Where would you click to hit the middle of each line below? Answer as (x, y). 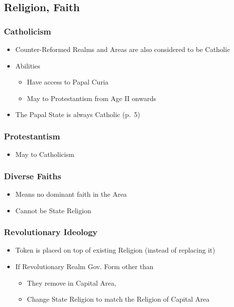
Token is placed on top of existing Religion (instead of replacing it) (115, 250)
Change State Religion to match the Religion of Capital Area (118, 299)
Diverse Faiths (33, 176)
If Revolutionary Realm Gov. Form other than (84, 266)
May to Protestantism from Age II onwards (91, 98)
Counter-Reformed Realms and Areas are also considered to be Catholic (123, 49)
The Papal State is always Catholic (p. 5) (78, 114)
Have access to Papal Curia (68, 82)
